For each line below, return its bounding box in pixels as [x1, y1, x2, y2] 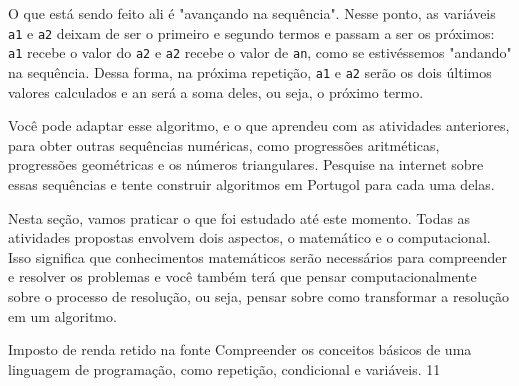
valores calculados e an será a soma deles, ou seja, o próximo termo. [8, 81, 424, 102]
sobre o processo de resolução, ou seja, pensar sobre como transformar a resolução [8, 285, 510, 306]
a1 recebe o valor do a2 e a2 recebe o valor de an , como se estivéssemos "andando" [8, 42, 512, 63]
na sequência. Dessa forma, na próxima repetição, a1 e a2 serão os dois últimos [8, 61, 492, 82]
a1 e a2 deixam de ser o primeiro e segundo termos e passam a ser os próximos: [8, 22, 495, 43]
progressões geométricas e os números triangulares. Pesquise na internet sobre [8, 154, 484, 175]
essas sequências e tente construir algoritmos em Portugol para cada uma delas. [8, 173, 495, 194]
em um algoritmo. [8, 305, 117, 326]
